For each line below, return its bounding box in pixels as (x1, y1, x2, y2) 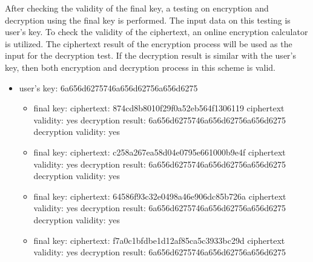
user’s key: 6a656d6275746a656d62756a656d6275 (19, 81, 198, 94)
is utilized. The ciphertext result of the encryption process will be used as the (5, 37, 292, 50)
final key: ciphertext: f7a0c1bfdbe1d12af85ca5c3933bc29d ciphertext (33, 234, 285, 246)
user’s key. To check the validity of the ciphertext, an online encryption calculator (5, 25, 308, 38)
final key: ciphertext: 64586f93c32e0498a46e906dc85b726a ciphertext (33, 189, 286, 202)
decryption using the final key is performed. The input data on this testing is (5, 13, 291, 26)
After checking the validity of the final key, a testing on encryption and (5, 2, 269, 14)
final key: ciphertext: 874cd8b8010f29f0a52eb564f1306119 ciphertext (33, 102, 285, 114)
